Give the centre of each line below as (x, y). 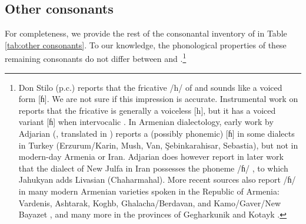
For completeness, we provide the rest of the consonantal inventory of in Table (146, 33)
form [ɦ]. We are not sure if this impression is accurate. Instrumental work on (158, 99)
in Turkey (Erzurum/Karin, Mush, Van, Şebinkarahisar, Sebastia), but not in (158, 145)
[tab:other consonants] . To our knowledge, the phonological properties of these (146, 45)
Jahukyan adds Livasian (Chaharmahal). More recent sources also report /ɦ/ (157, 179)
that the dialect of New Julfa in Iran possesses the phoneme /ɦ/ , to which (153, 168)
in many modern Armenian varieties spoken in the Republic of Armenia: (149, 191)
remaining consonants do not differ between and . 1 (96, 58)
